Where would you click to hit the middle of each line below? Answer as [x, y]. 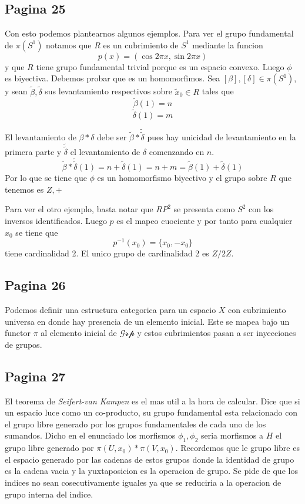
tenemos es [24, 189]
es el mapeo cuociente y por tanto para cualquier [205, 220]
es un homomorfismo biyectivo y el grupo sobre [182, 178]
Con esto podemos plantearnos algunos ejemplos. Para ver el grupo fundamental [149, 33]
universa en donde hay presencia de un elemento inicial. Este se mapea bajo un [147, 321]
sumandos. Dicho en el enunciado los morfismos [90, 435]
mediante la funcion [228, 45]
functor [18, 333]
